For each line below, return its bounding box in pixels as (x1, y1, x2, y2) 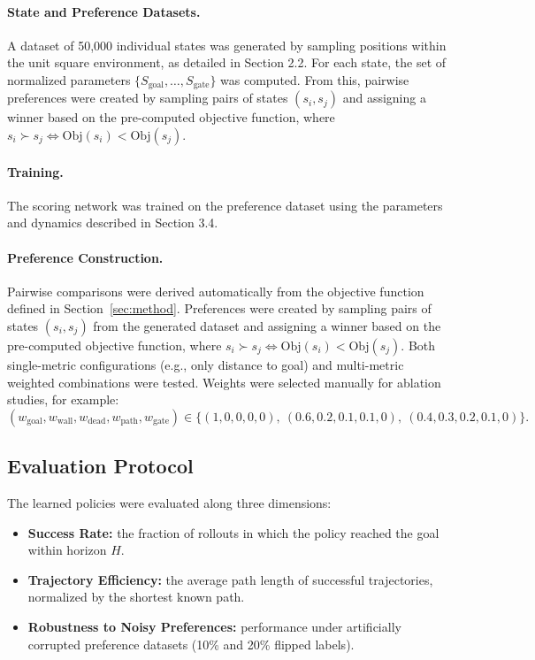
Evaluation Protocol (7, 452, 194, 480)
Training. (7, 162, 64, 180)
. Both (401, 336, 436, 354)
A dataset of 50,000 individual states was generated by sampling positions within (7, 35, 447, 54)
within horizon (27, 541, 107, 559)
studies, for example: (7, 390, 119, 409)
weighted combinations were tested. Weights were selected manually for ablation (7, 372, 441, 391)
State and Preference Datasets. (7, 2, 201, 20)
